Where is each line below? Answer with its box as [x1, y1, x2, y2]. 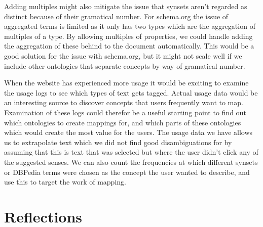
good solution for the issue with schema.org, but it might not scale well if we [4, 50, 242, 61]
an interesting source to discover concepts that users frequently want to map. [4, 97, 243, 108]
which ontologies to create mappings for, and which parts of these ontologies [4, 117, 241, 127]
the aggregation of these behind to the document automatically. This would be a [4, 40, 254, 51]
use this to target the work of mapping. [4, 176, 126, 187]
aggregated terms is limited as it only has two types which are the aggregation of [4, 21, 255, 31]
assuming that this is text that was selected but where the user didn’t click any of [4, 147, 258, 157]
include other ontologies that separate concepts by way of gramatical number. [4, 60, 245, 71]
